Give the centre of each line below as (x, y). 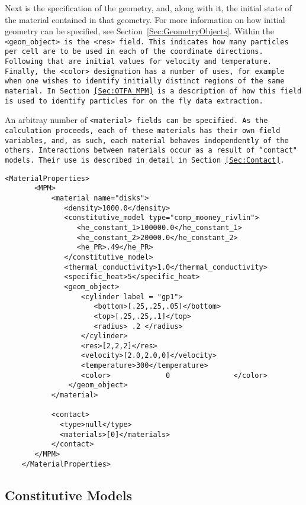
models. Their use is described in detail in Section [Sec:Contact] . (145, 160)
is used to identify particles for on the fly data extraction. (134, 101)
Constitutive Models (69, 495)
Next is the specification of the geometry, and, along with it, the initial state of (148, 8)
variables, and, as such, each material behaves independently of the (147, 140)
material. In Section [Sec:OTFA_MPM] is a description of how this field (153, 91)
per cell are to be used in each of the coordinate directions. (134, 52)
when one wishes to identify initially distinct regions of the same (145, 81)
